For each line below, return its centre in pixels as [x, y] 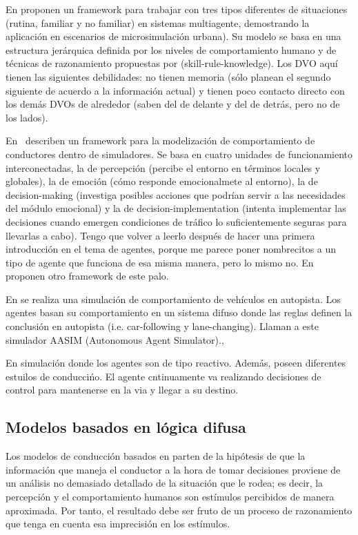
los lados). [27, 117]
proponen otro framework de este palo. [87, 276]
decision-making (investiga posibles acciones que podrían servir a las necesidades [176, 194]
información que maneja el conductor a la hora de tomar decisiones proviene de [173, 469]
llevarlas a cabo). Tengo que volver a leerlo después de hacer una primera [160, 235]
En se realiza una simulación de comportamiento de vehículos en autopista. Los [173, 299]
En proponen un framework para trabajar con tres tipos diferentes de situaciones [177, 9]
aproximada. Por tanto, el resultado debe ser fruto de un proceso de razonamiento [179, 510]
